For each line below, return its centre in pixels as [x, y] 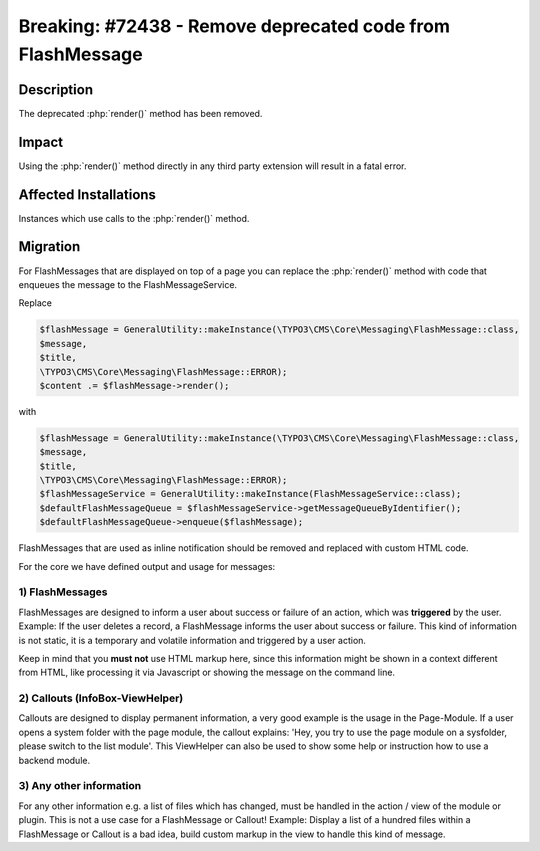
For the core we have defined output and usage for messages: [147, 566]
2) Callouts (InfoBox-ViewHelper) [101, 698]
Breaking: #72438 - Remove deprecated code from [234, 26]
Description [56, 89]
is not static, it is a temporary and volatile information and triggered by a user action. [192, 640]
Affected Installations [87, 194]
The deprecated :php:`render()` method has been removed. [140, 113]
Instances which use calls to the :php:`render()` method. [134, 218]
